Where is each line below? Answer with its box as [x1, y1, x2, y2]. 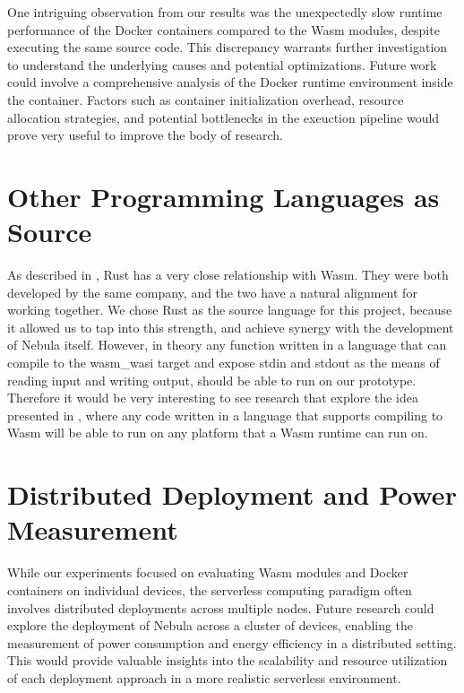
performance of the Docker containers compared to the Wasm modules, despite [7, 20, 440, 39]
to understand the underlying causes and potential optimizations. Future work [7, 55, 437, 74]
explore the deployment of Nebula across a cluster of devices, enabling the [7, 616, 414, 635]
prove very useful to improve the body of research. [7, 126, 283, 144]
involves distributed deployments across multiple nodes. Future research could [7, 598, 434, 617]
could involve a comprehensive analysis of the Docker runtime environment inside [7, 73, 453, 91]
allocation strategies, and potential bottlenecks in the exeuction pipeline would [7, 108, 440, 126]
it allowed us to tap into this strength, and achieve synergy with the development [7, 317, 454, 336]
